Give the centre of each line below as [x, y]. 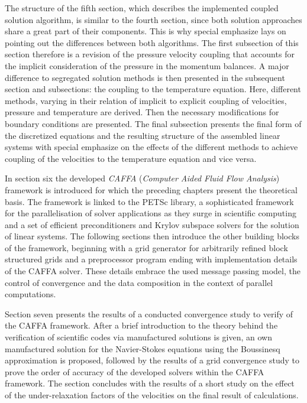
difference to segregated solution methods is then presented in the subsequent [145, 77]
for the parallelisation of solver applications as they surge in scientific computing [151, 213]
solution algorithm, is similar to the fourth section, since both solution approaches [153, 19]
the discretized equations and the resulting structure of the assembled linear [143, 135]
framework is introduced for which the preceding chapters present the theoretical [151, 189]
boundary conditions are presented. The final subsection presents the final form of [153, 123]
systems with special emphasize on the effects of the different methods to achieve [151, 147]
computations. [30, 294]
